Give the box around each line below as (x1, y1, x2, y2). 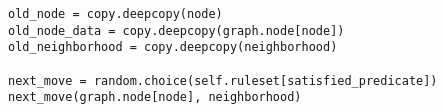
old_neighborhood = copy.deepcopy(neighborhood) (8, 40, 338, 55)
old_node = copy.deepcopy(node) (8, 7, 223, 21)
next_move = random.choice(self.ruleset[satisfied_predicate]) (8, 73, 438, 88)
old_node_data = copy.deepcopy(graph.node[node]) (8, 23, 345, 38)
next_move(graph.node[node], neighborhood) (8, 90, 302, 105)
